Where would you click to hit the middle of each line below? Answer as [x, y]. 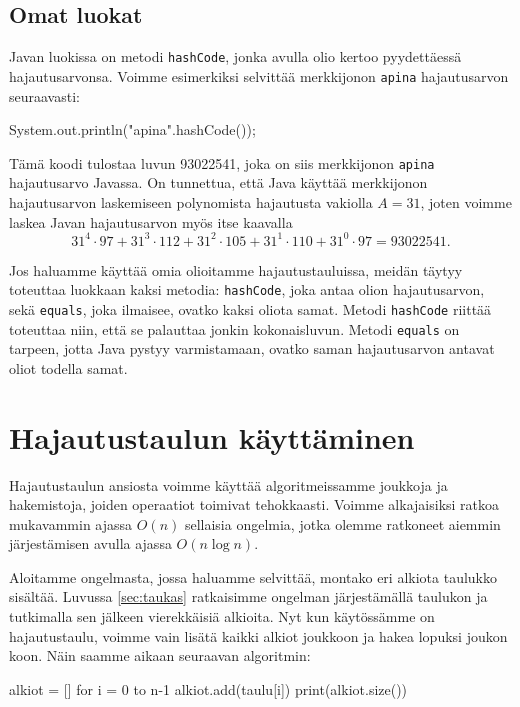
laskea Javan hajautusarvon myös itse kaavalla [151, 221]
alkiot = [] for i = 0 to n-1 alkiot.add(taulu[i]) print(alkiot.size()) [208, 688]
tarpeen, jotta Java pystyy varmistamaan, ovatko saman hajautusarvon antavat [252, 348]
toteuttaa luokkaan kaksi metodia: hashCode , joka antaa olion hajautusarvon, [247, 289]
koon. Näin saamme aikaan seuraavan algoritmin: [160, 655]
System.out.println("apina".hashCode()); [132, 129]
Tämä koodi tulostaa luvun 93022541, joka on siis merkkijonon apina [222, 162]
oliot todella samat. [68, 367]
